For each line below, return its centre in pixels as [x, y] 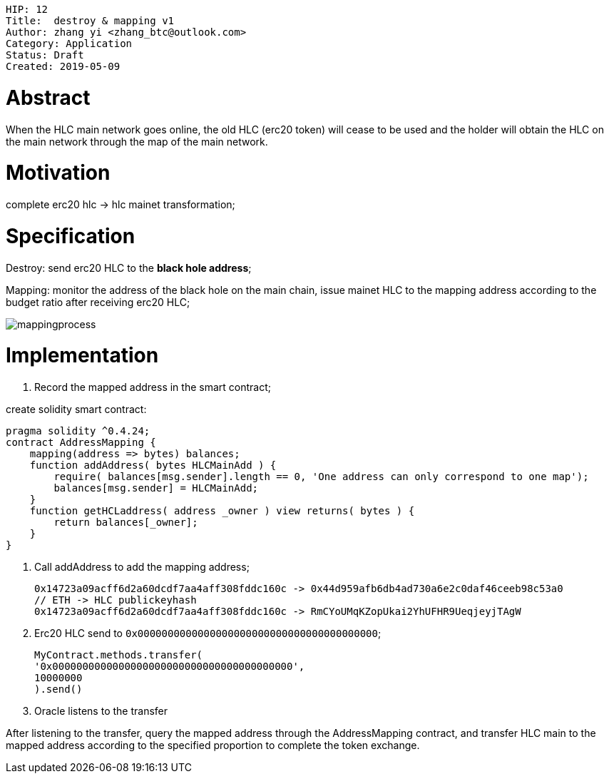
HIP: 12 [27, 9]
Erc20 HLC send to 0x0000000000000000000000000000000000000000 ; [208, 633]
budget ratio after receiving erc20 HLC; [98, 302]
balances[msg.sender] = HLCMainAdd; [156, 488]
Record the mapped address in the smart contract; [153, 387]
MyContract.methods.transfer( [119, 655]
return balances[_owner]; [126, 522]
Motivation [58, 173]
